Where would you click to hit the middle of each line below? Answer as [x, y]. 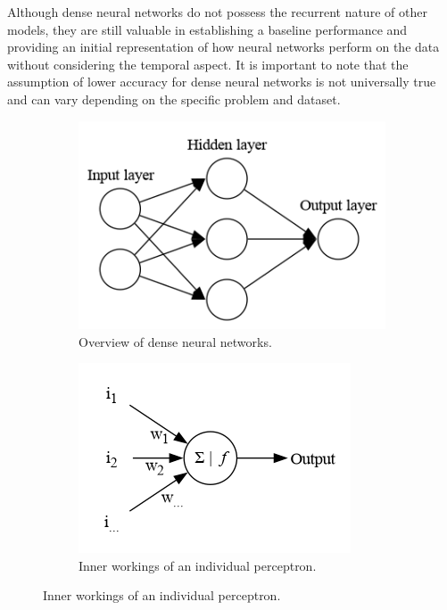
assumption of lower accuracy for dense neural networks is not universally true [222, 82]
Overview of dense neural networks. [175, 341]
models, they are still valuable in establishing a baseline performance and [207, 29]
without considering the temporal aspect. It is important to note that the [208, 64]
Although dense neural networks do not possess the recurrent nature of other [217, 12]
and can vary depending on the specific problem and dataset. [174, 99]
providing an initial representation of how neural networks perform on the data [223, 47]
